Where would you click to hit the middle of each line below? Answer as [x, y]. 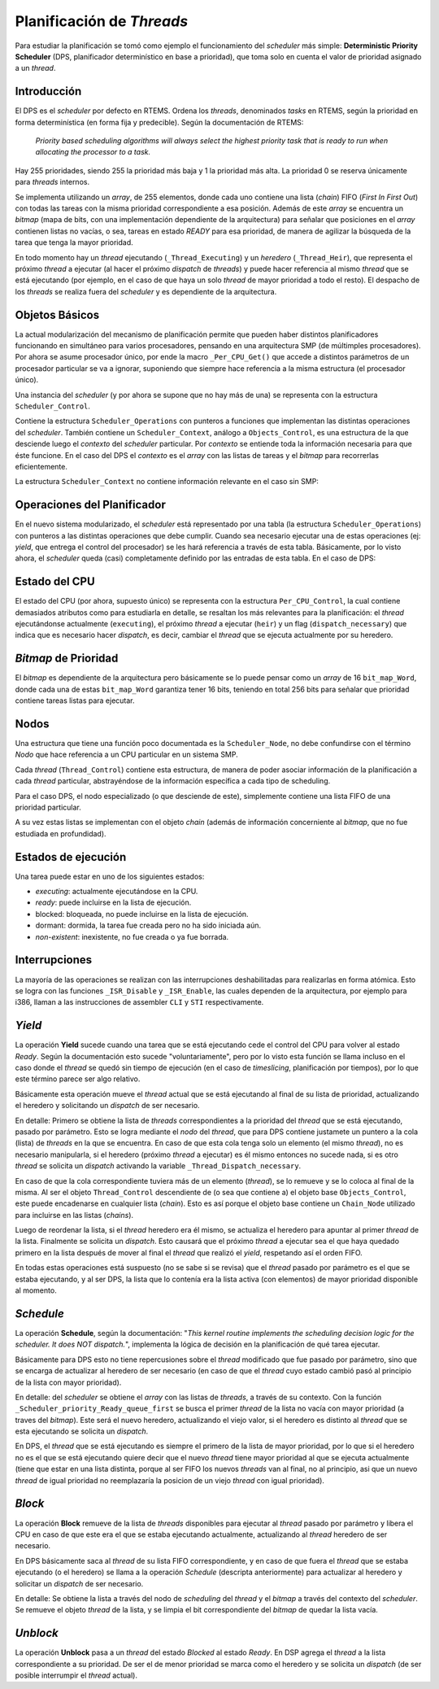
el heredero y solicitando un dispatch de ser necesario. [107, 1106]
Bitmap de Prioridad [67, 659]
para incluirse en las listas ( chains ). [74, 1215]
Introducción [48, 92]
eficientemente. [41, 466]
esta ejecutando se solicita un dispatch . [82, 1431]
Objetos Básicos [57, 314]
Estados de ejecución [71, 857]
